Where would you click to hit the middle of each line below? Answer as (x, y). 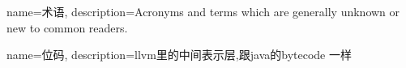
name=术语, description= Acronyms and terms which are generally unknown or (203, 11)
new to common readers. (67, 27)
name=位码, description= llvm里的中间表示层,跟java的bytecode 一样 (179, 55)
